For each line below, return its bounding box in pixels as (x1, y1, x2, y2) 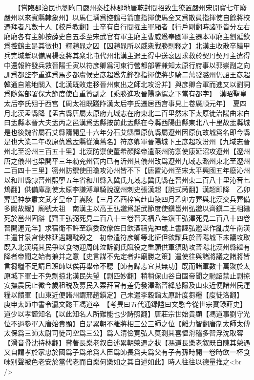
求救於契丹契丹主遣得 (181, 50, 250, 60)
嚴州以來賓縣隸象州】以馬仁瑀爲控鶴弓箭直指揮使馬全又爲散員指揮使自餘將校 (4, 12, 250, 22)
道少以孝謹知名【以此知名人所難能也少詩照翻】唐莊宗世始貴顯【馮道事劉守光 (4, 309, 250, 318)
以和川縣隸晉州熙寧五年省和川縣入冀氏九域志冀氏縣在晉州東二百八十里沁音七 (4, 174, 250, 185)
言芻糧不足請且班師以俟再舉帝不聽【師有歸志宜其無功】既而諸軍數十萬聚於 (4, 261, 243, 271)
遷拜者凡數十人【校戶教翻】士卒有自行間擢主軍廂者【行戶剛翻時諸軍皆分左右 (4, 21, 250, 32)
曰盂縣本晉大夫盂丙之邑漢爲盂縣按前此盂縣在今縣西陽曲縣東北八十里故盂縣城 (4, 117, 250, 127)
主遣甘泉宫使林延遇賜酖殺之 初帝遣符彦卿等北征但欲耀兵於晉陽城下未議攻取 (4, 232, 250, 242)
